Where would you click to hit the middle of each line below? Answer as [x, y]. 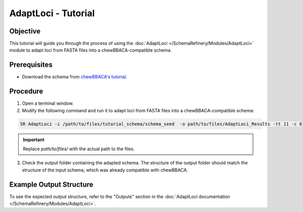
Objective [25, 31]
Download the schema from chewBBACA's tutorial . [74, 77]
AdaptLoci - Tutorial [52, 13]
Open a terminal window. [48, 103]
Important [34, 140]
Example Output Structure [51, 184]
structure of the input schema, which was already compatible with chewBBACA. [105, 170]
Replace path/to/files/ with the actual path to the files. [79, 149]
